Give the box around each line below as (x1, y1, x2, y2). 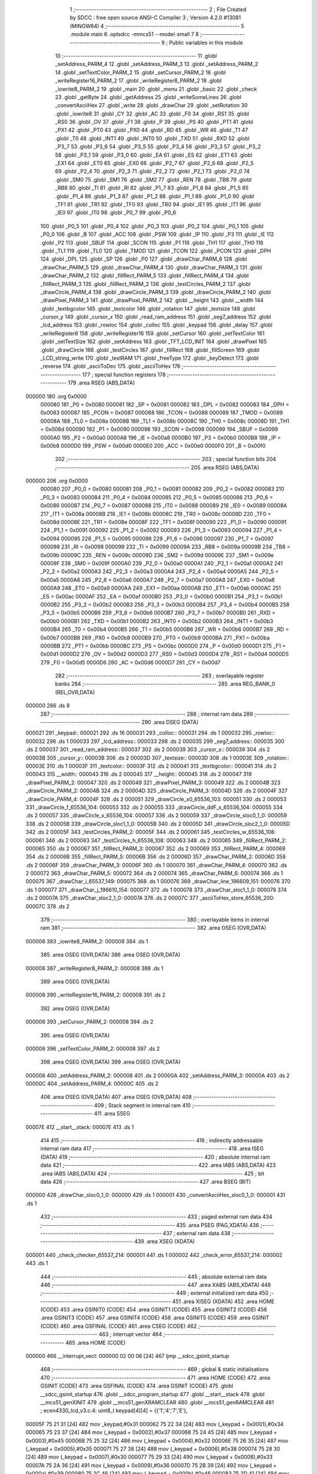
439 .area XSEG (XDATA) (134, 1238, 195, 1245)
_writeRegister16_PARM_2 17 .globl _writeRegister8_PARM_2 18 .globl (55, 77, 222, 84)
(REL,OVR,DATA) (55, 689, 95, 696)
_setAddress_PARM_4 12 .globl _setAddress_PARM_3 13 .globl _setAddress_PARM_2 (55, 61, 259, 68)
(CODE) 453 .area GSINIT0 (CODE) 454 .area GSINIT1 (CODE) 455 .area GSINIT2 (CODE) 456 (40, 1306, 267, 1313)
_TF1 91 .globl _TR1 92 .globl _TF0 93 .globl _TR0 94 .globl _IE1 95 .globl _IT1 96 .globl (55, 200, 261, 208)
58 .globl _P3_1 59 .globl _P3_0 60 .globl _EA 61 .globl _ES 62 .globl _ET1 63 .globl (55, 151, 253, 159)
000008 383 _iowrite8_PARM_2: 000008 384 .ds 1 (25, 937, 148, 945)
